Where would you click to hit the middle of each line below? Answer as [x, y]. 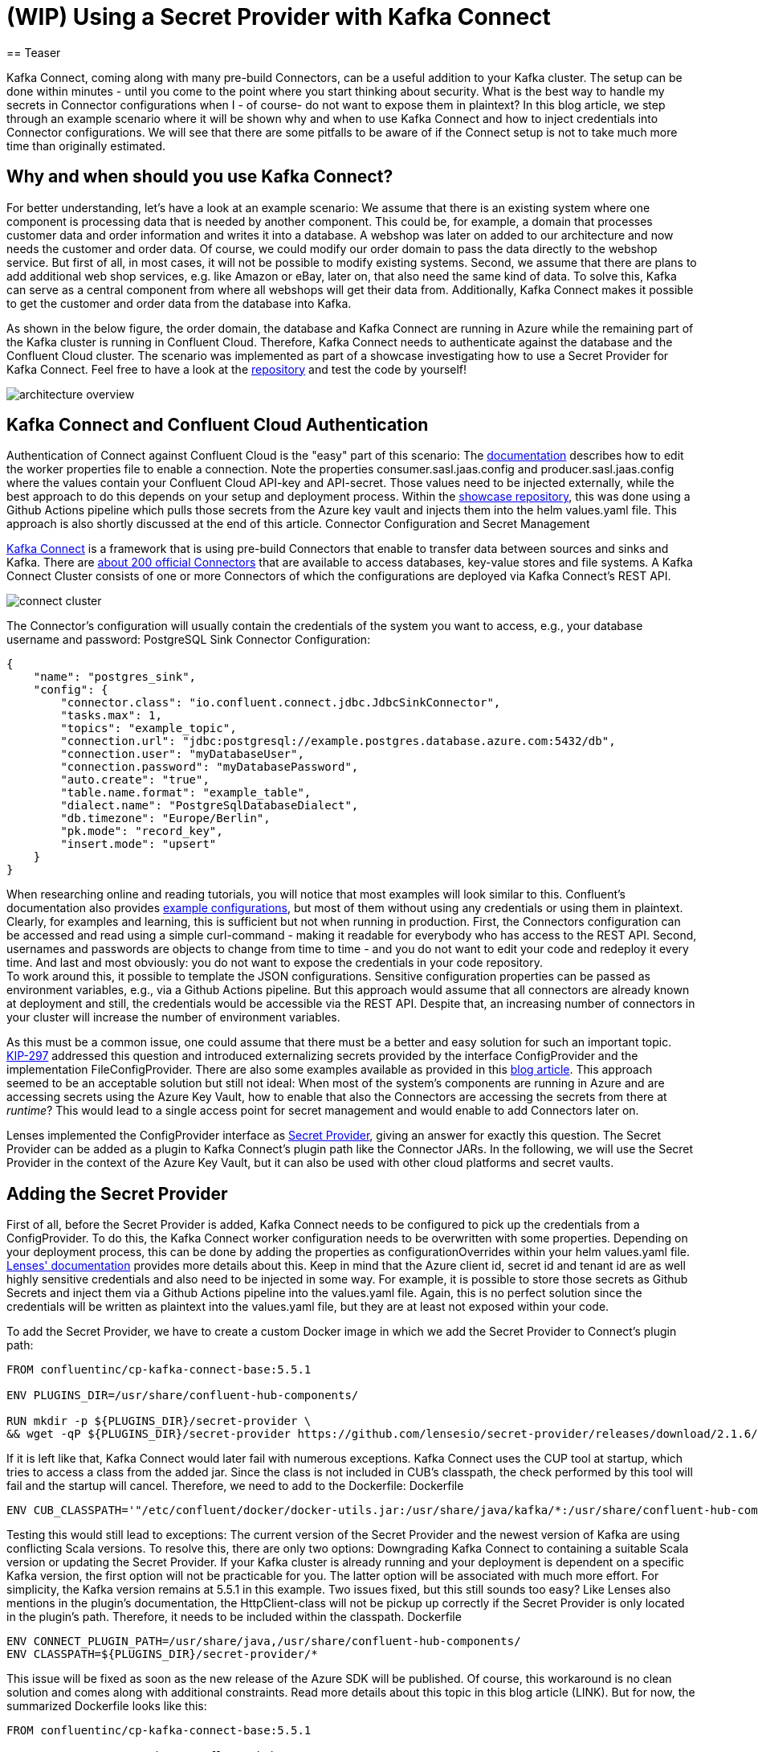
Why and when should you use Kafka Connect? [200, 177]
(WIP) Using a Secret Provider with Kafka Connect [279, 17]
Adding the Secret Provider [117, 1193]
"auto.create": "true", [135, 780]
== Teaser [34, 52]
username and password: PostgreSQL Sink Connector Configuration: [189, 640]
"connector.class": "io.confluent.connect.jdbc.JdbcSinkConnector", [281, 703]
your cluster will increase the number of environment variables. [173, 1017]
